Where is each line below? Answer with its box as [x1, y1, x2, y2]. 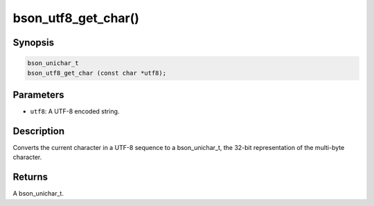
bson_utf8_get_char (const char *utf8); [27, 69, 166, 77]
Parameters [12, 88, 64, 100]
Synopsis [12, 37, 55, 48]
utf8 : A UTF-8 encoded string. [30, 107, 120, 115]
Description [12, 125, 65, 137]
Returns [12, 171, 48, 183]
